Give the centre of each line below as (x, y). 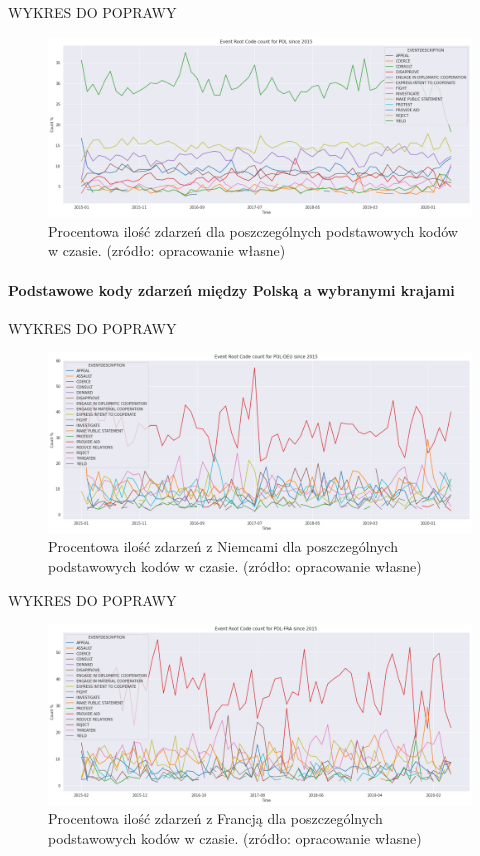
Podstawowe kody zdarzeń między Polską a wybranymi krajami (231, 289)
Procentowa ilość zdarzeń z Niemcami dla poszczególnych (223, 546)
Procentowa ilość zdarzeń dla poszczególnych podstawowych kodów (253, 230)
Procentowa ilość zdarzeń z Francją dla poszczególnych (215, 818)
